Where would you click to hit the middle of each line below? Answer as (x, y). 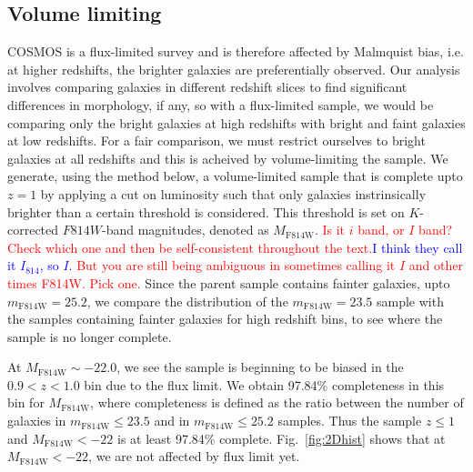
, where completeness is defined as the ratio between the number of (277, 402)
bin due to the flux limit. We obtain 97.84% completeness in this (264, 384)
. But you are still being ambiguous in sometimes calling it (232, 265)
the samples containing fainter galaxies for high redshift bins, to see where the (225, 319)
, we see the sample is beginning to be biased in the (260, 367)
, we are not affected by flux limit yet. (194, 456)
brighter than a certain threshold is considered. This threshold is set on (206, 211)
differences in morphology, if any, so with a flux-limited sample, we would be (221, 104)
